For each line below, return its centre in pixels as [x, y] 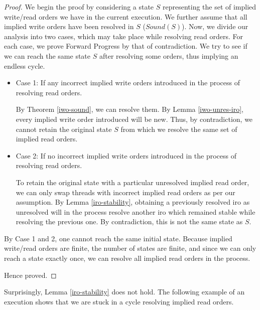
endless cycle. [25, 65]
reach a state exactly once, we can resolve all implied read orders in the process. [127, 258]
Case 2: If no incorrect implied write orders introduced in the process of [126, 155]
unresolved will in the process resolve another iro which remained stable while [136, 211]
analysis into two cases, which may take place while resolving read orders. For [124, 36]
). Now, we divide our [215, 26]
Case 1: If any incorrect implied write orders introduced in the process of [128, 83]
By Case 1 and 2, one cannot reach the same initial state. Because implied [118, 238]
